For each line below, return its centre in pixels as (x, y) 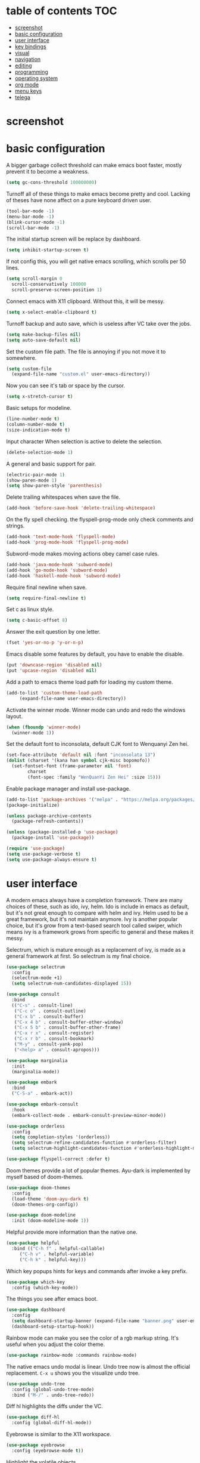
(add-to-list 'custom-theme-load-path (54, 693)
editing (23, 65)
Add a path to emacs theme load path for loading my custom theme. (90, 682)
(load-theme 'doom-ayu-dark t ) (50, 1199)
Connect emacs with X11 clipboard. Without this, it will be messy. (85, 301)
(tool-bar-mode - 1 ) (30, 211)
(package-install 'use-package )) (53, 838)
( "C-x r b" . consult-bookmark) (54, 1039)
